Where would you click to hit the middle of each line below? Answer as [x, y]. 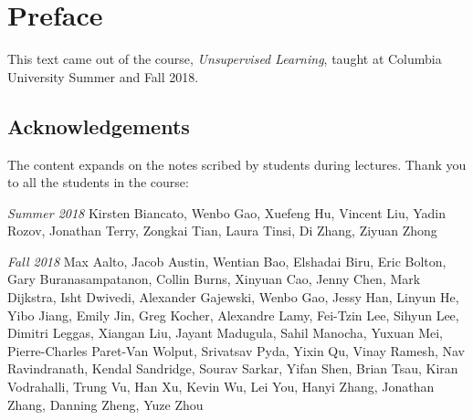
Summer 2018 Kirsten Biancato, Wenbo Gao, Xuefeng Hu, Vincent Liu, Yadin [227, 212]
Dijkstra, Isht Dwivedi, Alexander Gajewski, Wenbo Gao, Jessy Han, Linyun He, [233, 297]
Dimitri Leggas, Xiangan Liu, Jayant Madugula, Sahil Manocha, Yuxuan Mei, [225, 333]
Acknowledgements [99, 126]
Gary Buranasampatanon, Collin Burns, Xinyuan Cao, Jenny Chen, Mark [214, 279]
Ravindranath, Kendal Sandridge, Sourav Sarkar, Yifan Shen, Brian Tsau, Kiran [233, 368]
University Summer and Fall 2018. [103, 76]
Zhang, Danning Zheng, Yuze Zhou [105, 404]
